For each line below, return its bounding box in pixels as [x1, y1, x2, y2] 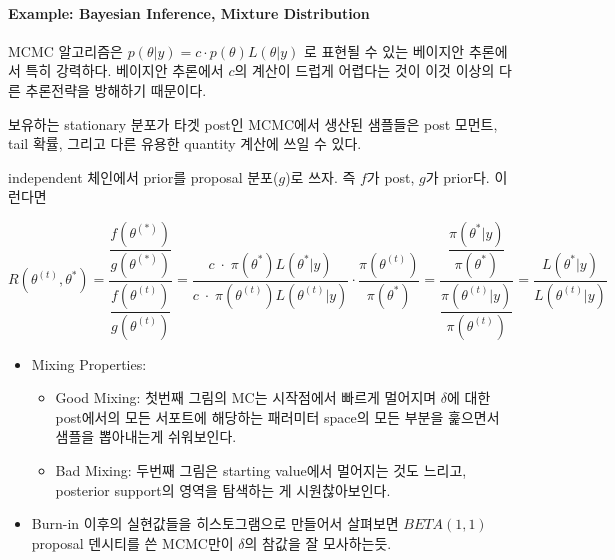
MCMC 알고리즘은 [8, 40, 123, 61]
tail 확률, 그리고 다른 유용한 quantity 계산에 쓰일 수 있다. [8, 133, 362, 154]
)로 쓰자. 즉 [285, 166, 356, 187]
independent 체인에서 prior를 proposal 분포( [8, 166, 279, 187]
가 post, [366, 166, 415, 187]
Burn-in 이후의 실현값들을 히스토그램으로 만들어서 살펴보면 [31, 513, 399, 534]
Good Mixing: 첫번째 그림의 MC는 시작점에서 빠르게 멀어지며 [55, 387, 437, 408]
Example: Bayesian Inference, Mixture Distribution [8, 2, 370, 23]
